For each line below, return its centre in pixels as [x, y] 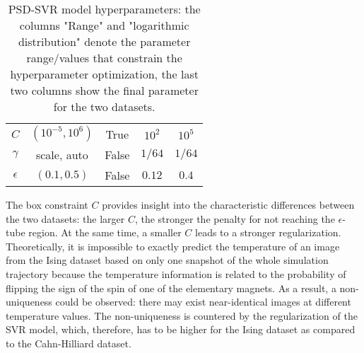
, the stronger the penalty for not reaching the [235, 218]
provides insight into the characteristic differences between [228, 204]
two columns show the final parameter [104, 90]
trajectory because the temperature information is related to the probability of [176, 273]
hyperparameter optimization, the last [104, 74]
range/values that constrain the [104, 58]
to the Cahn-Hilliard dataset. [69, 343]
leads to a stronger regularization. [268, 232]
